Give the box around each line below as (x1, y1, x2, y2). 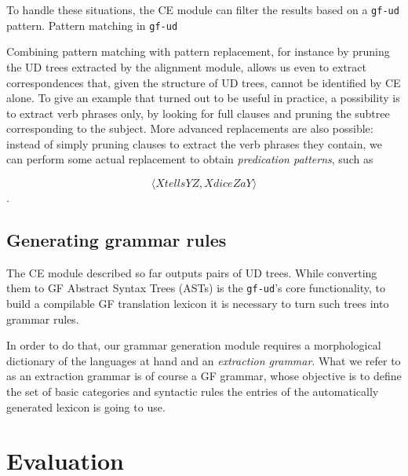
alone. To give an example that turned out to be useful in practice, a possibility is (6, 90, 400, 106)
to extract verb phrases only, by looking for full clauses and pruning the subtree (6, 104, 390, 121)
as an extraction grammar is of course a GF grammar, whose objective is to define (6, 368, 402, 384)
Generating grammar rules (6, 228, 227, 252)
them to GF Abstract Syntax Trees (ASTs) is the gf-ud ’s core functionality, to (6, 280, 386, 296)
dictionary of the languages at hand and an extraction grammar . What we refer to (6, 352, 401, 368)
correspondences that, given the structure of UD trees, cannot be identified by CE (6, 74, 401, 90)
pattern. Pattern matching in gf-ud (6, 16, 178, 33)
